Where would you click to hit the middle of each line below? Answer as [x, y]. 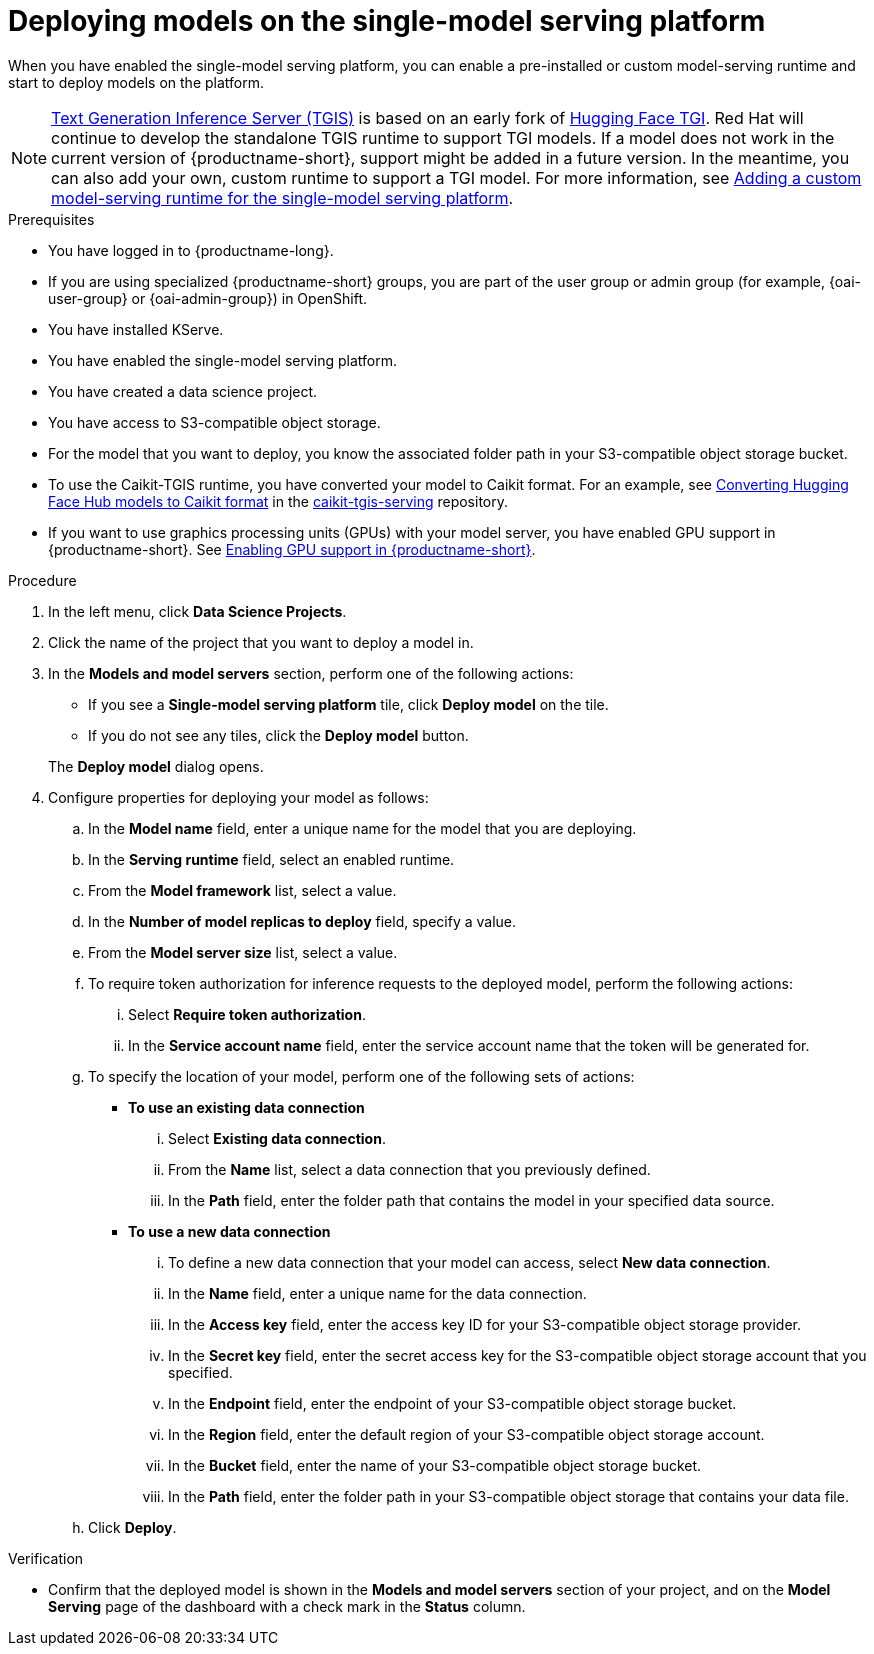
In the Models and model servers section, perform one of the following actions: [311, 673]
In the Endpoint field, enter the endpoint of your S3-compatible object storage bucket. [452, 1403]
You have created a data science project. [183, 391]
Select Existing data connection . [277, 1138]
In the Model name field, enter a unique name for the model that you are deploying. [362, 828]
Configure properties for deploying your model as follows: [238, 797]
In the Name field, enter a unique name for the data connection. [377, 1293]
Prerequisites [51, 219]
